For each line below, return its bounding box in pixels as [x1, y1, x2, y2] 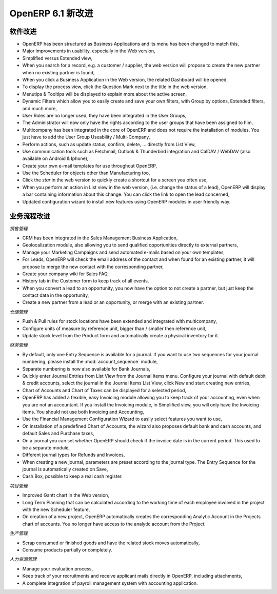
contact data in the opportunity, [22, 292, 89, 298]
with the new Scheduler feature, [22, 506, 90, 513]
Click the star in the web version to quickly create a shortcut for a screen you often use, [22, 177, 208, 183]
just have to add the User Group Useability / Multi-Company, [22, 134, 150, 140]
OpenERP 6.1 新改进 [9, 8, 93, 19]
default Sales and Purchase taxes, [22, 431, 94, 437]
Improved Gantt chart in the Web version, [22, 492, 110, 498]
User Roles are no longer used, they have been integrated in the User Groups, [22, 112, 187, 118]
